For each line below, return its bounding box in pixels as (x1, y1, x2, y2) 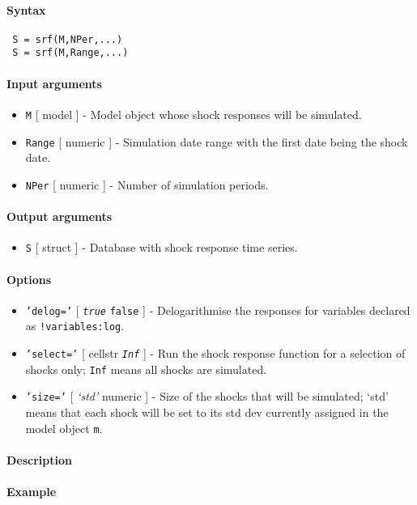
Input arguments (6, 74, 102, 91)
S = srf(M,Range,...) (12, 47, 129, 59)
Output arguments (6, 208, 113, 225)
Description (6, 451, 73, 468)
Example (6, 483, 57, 500)
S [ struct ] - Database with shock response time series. (25, 239, 298, 256)
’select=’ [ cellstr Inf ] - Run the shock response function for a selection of (25, 345, 406, 362)
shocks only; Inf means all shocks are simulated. (25, 360, 267, 377)
